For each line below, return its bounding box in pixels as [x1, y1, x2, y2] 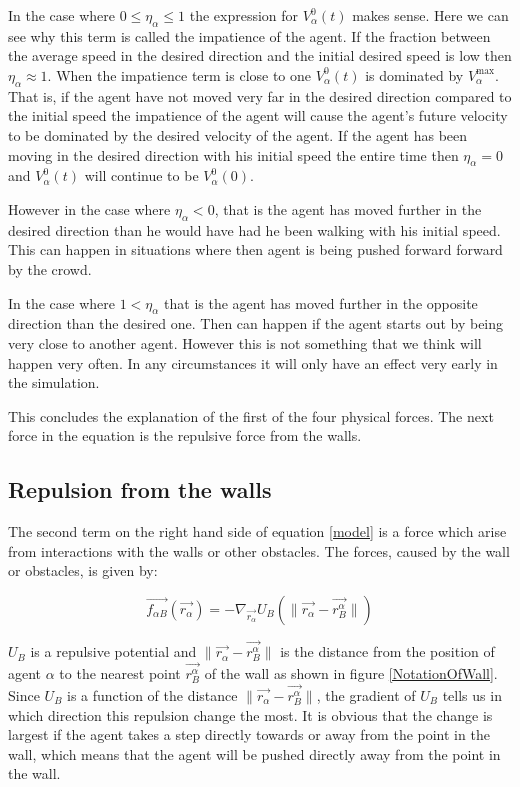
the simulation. [8, 372, 100, 393]
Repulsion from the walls [8, 474, 272, 505]
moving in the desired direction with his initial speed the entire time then [8, 144, 459, 165]
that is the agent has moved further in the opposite [164, 292, 478, 313]
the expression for [189, 5, 299, 25]
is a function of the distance [67, 684, 238, 705]
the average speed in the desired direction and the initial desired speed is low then [8, 45, 512, 66]
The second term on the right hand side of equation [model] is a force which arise [8, 521, 507, 542]
